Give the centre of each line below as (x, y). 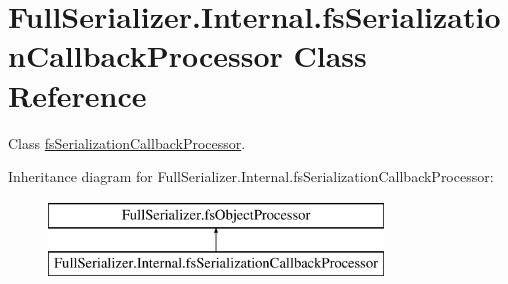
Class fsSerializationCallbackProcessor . (127, 142)
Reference (77, 94)
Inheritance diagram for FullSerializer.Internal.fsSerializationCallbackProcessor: (251, 176)
